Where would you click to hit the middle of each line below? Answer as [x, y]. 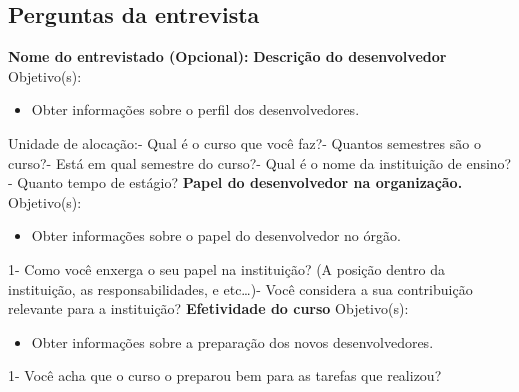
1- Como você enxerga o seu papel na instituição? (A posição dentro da [226, 268]
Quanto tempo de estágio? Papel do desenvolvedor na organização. [240, 182]
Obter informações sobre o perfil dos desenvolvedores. [195, 109]
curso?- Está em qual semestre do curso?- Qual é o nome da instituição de [235, 162]
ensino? [489, 162]
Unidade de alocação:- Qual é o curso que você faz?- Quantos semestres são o [244, 142]
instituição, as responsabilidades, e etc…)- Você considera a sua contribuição [240, 288]
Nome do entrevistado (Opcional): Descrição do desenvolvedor [227, 56]
